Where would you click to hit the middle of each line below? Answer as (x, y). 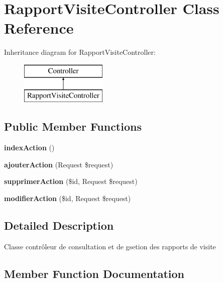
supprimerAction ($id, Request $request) (71, 181)
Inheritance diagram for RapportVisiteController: (80, 52)
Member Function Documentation (94, 273)
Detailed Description (59, 225)
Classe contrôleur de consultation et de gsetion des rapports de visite (110, 246)
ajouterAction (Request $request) (59, 164)
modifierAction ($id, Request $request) (68, 198)
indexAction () (29, 148)
